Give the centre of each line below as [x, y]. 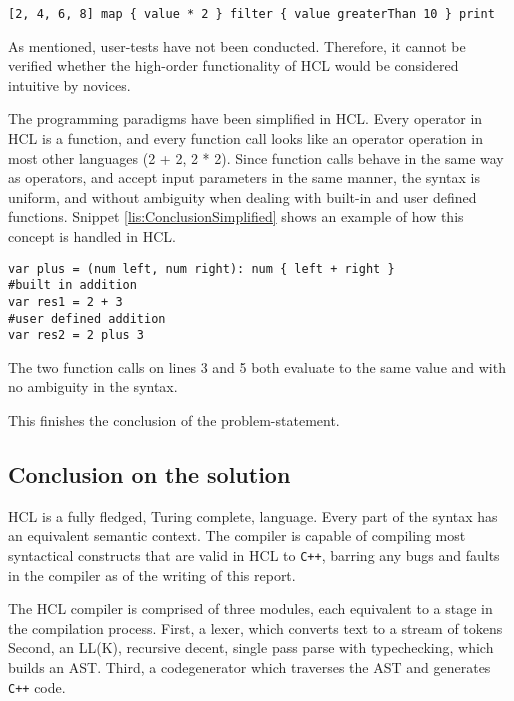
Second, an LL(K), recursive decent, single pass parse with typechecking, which [251, 647]
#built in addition [72, 285]
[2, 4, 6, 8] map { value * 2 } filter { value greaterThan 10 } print [251, 14]
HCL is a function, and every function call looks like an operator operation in [245, 138]
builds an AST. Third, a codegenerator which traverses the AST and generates [249, 667]
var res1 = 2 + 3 [65, 301]
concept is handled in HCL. [92, 236]
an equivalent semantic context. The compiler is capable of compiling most [237, 535]
